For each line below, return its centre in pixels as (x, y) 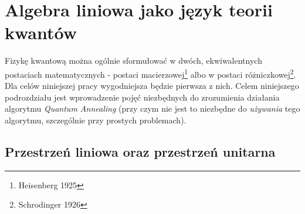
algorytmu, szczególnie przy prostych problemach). (96, 120)
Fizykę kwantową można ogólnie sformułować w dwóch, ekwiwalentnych (133, 61)
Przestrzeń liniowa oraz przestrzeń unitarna (140, 151)
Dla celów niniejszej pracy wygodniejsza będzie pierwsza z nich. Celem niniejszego (152, 86)
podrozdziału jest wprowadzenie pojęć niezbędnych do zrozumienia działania (142, 97)
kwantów (41, 32)
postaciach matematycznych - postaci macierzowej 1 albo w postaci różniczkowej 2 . (150, 73)
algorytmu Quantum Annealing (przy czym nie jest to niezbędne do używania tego (152, 108)
